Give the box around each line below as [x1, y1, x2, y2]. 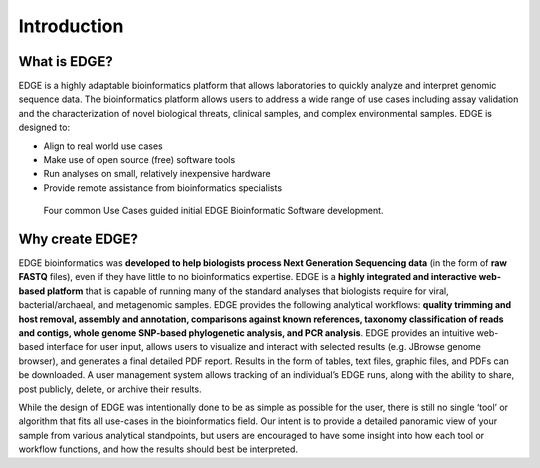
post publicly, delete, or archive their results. [18, 383, 202, 395]
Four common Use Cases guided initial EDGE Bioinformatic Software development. [43, 205, 384, 217]
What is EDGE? [18, 53, 114, 70]
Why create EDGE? [18, 231, 139, 247]
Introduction [18, 15, 124, 37]
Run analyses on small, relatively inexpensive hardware [43, 168, 271, 180]
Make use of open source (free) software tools [43, 154, 236, 166]
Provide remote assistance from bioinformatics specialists [43, 181, 283, 194]
